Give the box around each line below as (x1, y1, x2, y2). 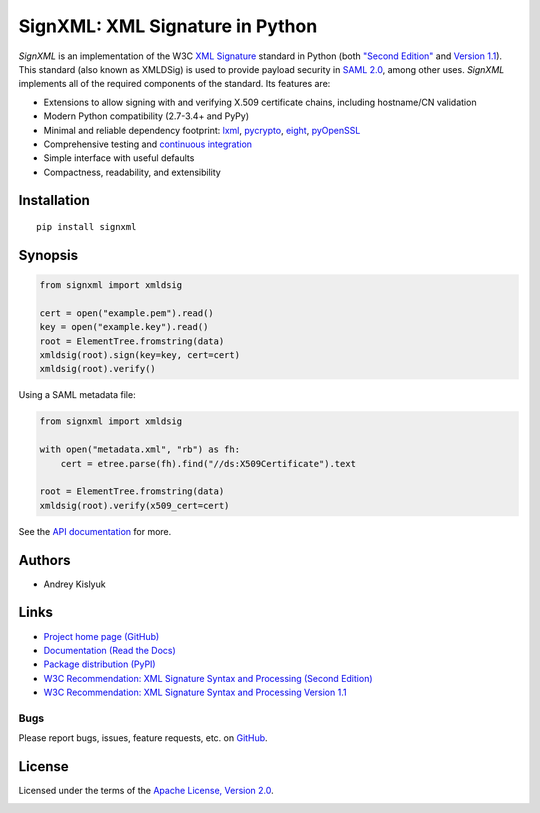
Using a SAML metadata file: (18, 389, 136, 401)
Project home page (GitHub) (43, 630, 160, 642)
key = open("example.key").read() (39, 321, 209, 333)
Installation (18, 192, 90, 209)
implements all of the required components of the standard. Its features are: (18, 78, 331, 90)
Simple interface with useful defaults (43, 152, 195, 164)
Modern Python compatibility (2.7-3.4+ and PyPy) (43, 110, 250, 122)
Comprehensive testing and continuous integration (43, 138, 253, 150)
